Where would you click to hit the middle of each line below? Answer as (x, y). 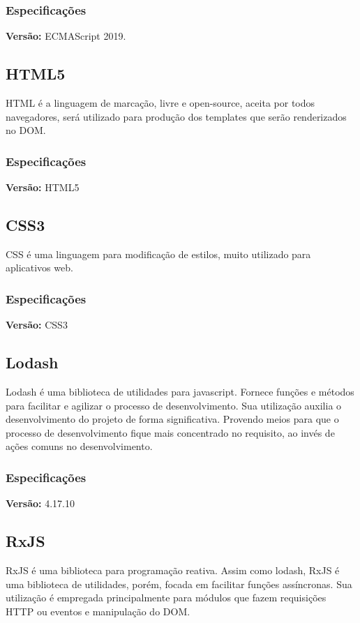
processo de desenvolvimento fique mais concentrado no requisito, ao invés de (170, 432)
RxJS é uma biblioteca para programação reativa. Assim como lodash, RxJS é (173, 570)
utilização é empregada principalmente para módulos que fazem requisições (166, 598)
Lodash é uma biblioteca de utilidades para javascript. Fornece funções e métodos (180, 392)
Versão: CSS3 (37, 325)
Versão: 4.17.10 (40, 503)
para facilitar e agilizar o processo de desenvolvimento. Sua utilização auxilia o (174, 405)
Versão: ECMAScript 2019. (66, 36)
